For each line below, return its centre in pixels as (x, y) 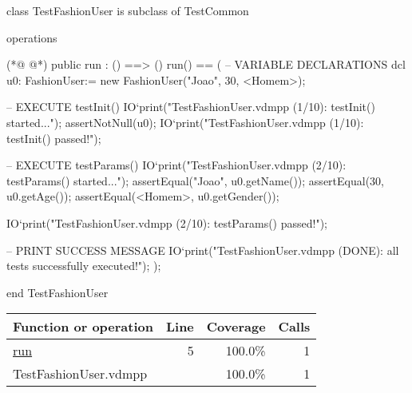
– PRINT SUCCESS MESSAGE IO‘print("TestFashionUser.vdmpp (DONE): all (203, 250)
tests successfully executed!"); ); (84, 266)
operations (32, 37)
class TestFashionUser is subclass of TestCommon (128, 10)
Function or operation (83, 327)
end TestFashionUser (57, 292)
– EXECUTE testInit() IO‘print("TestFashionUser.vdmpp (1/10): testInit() (191, 107)
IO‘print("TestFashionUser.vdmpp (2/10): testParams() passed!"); (167, 222)
